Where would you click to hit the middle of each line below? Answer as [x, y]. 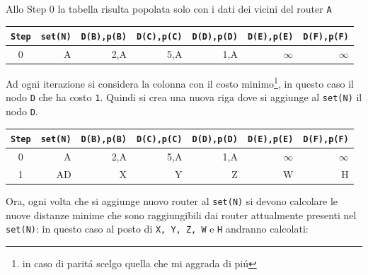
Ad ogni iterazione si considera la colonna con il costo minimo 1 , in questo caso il [180, 82]
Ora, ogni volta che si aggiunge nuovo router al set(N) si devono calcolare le [172, 201]
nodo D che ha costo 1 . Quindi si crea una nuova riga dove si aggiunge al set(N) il [184, 97]
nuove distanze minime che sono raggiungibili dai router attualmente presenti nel [181, 215]
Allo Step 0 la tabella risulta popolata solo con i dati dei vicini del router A [169, 8]
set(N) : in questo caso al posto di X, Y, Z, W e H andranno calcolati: [157, 229]
